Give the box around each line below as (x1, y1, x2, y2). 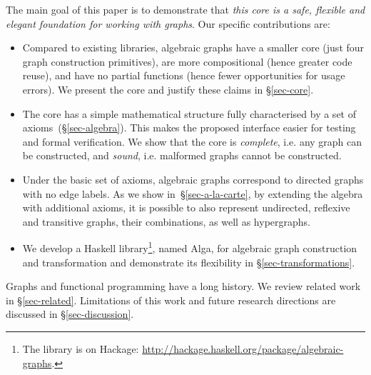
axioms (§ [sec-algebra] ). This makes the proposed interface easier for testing (22, 120, 356, 135)
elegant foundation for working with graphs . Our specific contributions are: (6, 16, 330, 31)
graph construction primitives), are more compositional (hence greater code (22, 54, 352, 69)
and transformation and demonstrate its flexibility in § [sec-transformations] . (22, 254, 355, 269)
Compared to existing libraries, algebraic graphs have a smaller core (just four (22, 40, 365, 55)
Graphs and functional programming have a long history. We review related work (6, 279, 361, 294)
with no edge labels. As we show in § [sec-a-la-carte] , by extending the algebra (22, 186, 363, 201)
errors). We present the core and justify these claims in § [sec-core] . (22, 81, 314, 96)
